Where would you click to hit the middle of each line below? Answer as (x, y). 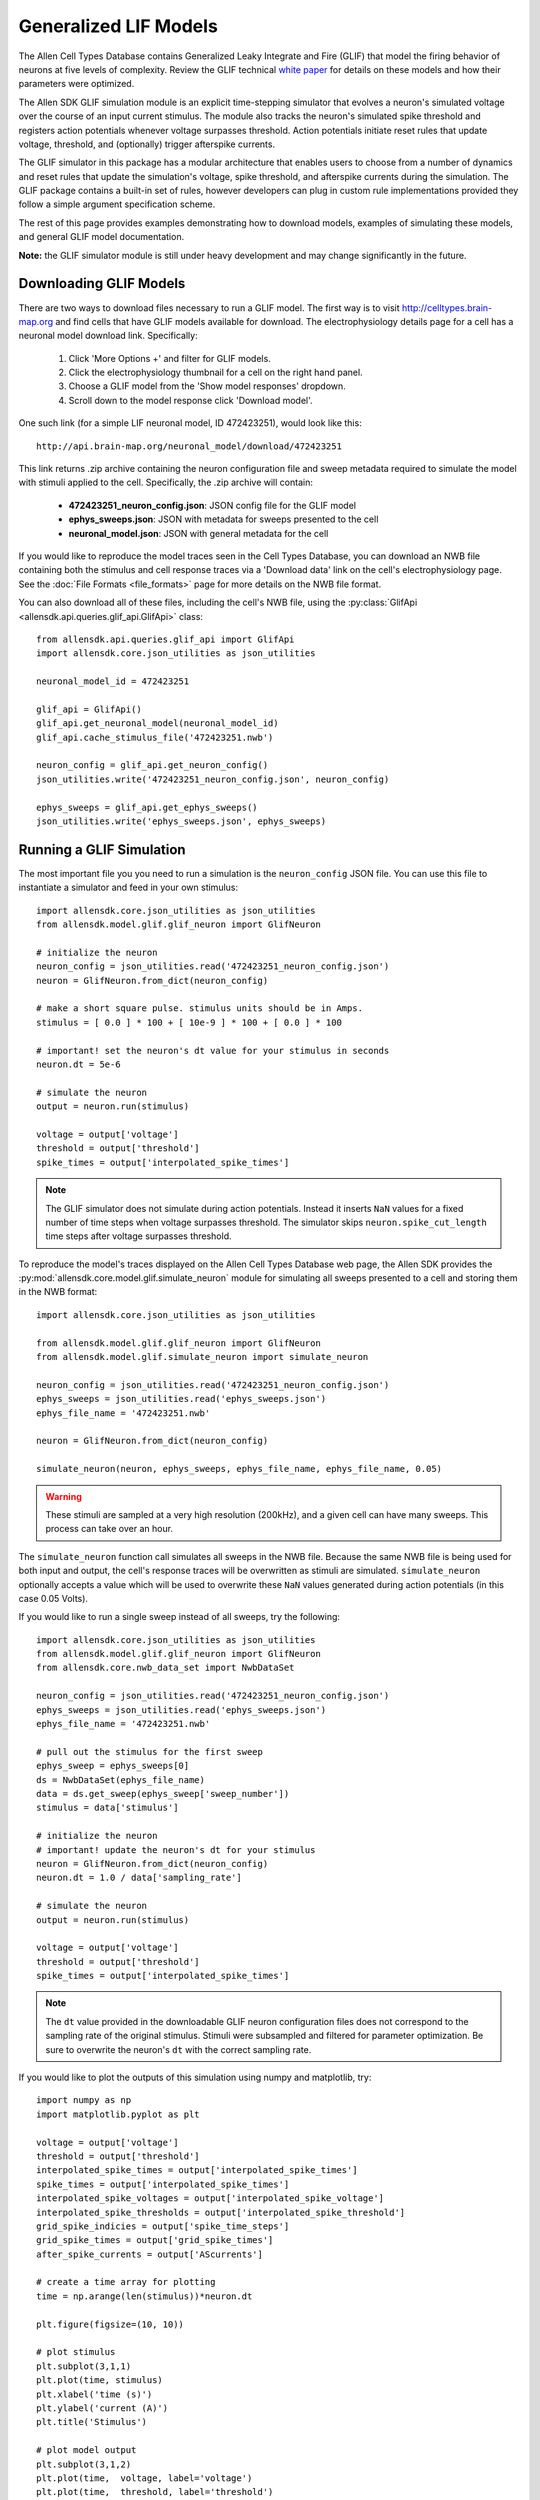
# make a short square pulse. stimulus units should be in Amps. (200, 1008)
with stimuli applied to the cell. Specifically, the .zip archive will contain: (166, 482)
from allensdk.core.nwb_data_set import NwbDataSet (165, 1668)
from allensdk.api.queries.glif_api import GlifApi (165, 639)
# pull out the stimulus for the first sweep (150, 1751)
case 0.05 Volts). (53, 1598)
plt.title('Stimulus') (92, 2422)
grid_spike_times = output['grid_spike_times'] (155, 2240)
